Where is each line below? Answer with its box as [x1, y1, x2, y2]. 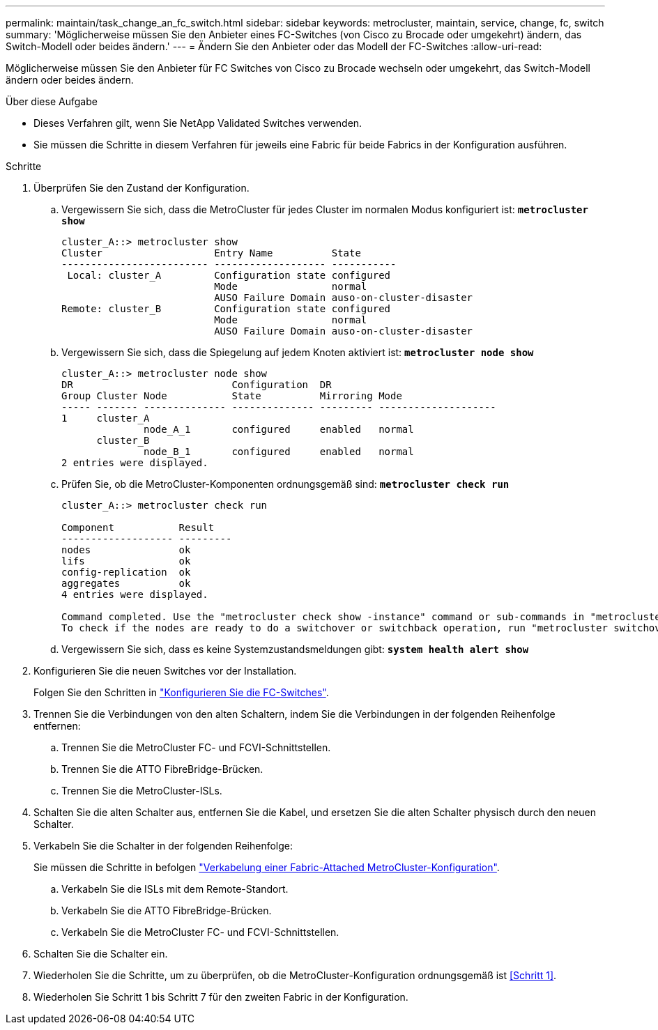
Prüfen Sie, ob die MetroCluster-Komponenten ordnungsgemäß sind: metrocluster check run [61, 478, 510, 490]
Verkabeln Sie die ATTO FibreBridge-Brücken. [61, 905, 272, 916]
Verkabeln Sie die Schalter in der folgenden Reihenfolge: [33, 840, 293, 852]
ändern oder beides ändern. [6, 74, 134, 86]
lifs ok [61, 555, 191, 567]
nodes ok [61, 544, 191, 555]
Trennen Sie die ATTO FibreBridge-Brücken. [61, 763, 263, 775]
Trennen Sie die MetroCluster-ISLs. [61, 785, 222, 797]
